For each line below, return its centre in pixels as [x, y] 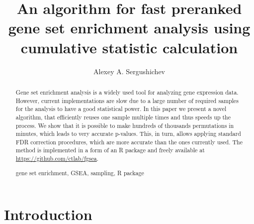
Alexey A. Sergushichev [129, 71]
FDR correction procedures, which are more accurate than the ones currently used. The [129, 142]
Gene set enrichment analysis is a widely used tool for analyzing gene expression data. [127, 92]
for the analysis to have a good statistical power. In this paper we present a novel [121, 109]
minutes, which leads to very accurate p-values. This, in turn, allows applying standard [128, 134]
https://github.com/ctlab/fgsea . [57, 159]
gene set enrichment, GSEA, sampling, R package [80, 172]
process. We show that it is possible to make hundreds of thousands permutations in [125, 125]
